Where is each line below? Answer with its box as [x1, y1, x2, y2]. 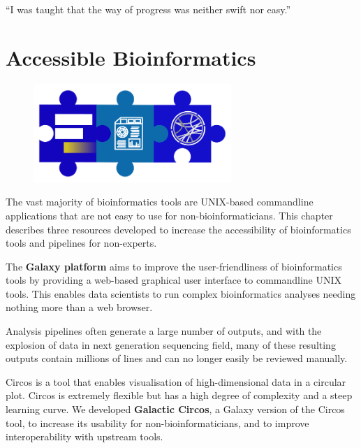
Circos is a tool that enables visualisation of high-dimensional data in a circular [6, 374, 346, 389]
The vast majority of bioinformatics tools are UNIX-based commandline [6, 194, 314, 209]
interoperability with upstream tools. [6, 429, 163, 444]
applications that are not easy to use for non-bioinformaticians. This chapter [6, 208, 333, 222]
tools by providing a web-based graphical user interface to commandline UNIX [6, 273, 342, 287]
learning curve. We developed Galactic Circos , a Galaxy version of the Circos [6, 402, 345, 417]
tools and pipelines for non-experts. [6, 236, 157, 250]
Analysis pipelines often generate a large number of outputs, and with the [6, 324, 322, 338]
